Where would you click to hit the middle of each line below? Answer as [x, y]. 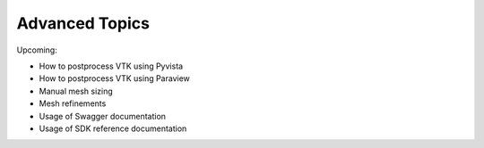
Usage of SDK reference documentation [113, 128]
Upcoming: [37, 50]
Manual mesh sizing [76, 91]
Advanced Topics [83, 23]
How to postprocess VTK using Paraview [114, 78]
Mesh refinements [73, 103]
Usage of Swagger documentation [102, 116]
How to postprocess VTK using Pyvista [111, 66]
